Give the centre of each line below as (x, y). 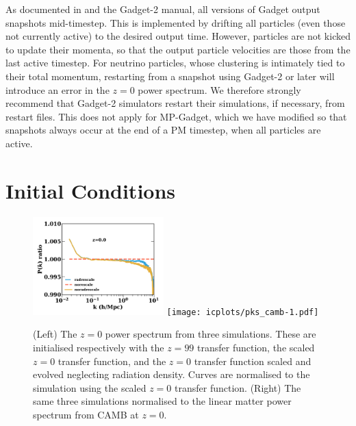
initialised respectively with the (99, 347)
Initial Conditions (91, 190)
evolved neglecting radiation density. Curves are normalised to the (171, 374)
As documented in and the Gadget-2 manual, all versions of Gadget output (163, 9)
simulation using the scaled (90, 387)
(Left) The (55, 334)
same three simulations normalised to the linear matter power (162, 401)
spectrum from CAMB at (86, 414)
